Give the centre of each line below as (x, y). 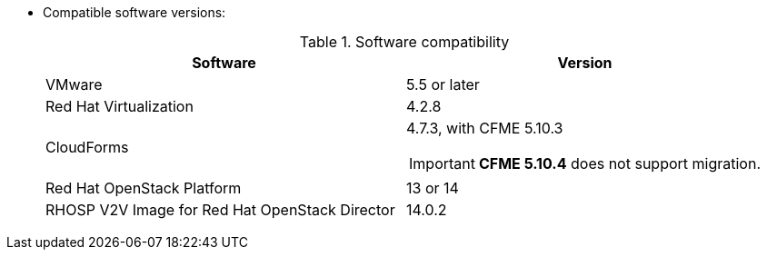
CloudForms (87, 147)
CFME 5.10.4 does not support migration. (620, 163)
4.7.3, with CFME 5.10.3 (485, 128)
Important (442, 163)
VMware (74, 84)
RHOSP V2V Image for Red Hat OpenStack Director (220, 210)
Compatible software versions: (134, 12)
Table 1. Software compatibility (404, 42)
